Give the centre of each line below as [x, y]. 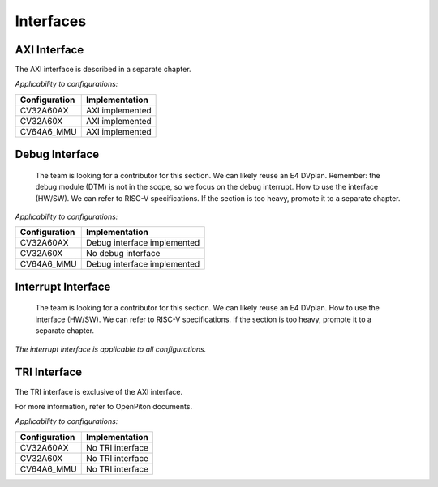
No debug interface [123, 254]
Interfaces [51, 21]
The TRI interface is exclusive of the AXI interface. [99, 391]
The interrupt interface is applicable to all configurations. [111, 349]
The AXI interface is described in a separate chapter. [103, 70]
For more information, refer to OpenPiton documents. [104, 406]
